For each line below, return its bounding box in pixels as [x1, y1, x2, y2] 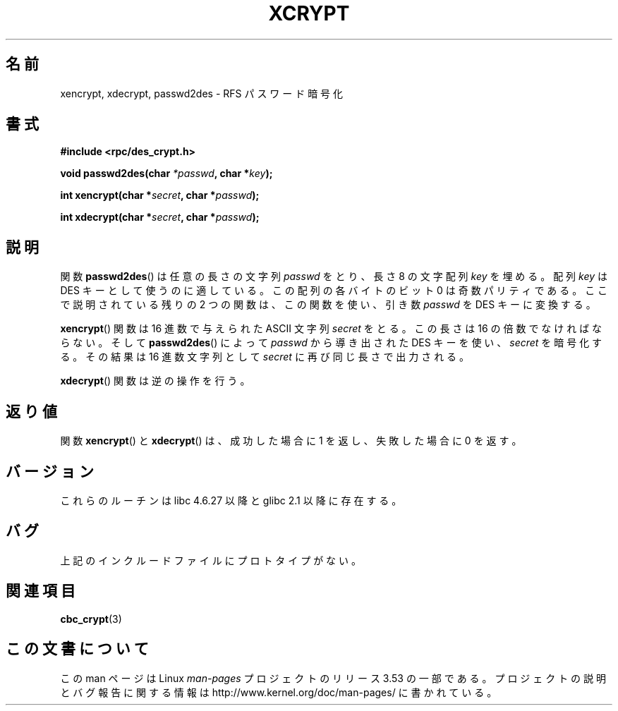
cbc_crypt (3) [60, 612, 122, 625]
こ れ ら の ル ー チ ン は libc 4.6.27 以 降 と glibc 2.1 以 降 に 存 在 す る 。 [60, 494, 402, 506]
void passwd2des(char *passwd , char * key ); [60, 167, 273, 180]
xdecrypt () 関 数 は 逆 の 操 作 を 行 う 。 [60, 375, 250, 387]
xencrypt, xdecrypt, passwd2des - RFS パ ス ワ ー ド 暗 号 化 [60, 87, 344, 99]
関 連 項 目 [6, 582, 75, 600]
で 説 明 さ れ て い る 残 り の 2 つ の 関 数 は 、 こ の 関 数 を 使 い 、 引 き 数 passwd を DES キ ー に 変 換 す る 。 [60, 298, 596, 311]
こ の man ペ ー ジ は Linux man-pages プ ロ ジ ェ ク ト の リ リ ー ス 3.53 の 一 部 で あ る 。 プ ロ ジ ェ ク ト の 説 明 [60, 671, 606, 684]
